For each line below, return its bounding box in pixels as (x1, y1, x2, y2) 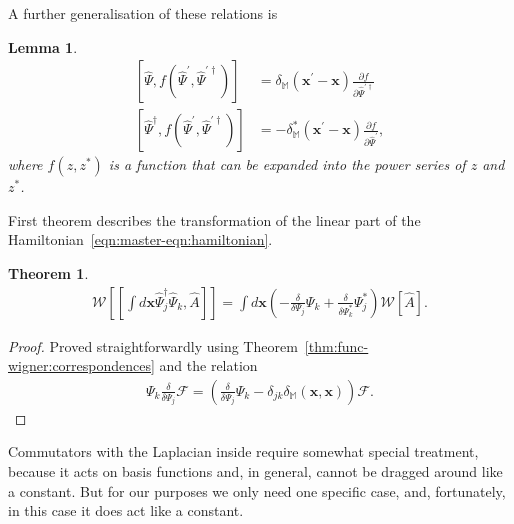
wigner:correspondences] (8, 355, 155, 376)
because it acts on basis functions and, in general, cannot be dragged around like (8, 461, 503, 482)
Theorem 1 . (8, 263, 89, 284)
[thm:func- (304, 335, 369, 356)
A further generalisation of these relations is (8, 3, 278, 23)
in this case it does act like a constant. (8, 500, 244, 521)
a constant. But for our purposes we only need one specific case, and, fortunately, (8, 480, 506, 501)
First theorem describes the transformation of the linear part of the (8, 209, 421, 230)
